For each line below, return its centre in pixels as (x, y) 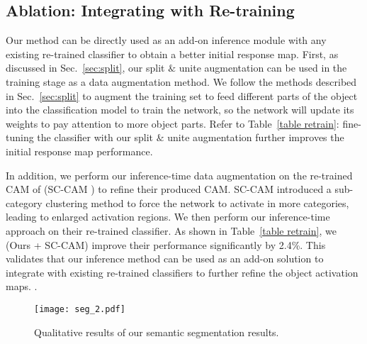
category (24, 202)
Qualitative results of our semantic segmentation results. (157, 332)
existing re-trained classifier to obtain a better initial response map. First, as (172, 54)
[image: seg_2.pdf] (80, 309)
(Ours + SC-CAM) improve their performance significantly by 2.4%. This (166, 244)
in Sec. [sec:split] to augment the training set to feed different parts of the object (182, 95)
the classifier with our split (95, 137)
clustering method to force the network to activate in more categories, (197, 202)
